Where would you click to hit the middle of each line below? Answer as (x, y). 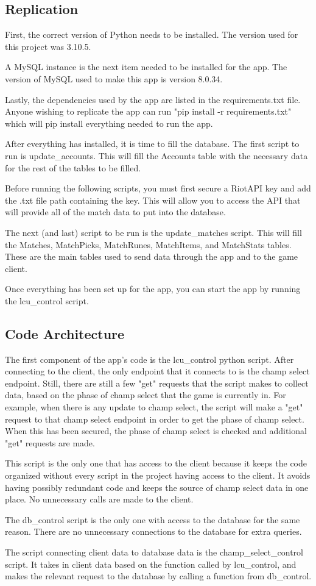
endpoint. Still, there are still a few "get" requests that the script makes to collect (157, 383)
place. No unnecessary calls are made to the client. (99, 499)
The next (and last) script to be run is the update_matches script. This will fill (153, 232)
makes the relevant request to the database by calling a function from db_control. (158, 576)
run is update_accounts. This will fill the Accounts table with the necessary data (156, 155)
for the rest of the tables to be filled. (73, 167)
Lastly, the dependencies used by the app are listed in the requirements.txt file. (153, 99)
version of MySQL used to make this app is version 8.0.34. (114, 78)
